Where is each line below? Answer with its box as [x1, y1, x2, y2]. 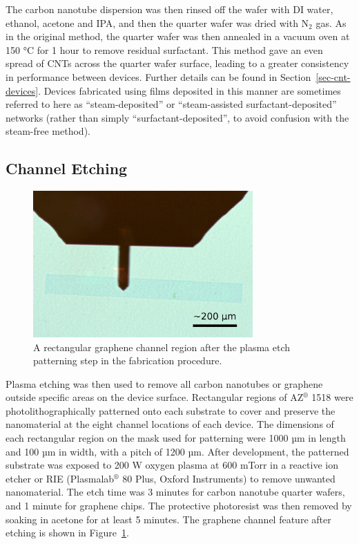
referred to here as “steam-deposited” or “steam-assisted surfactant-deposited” [6, 97, 337, 111]
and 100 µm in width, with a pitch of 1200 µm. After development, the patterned [6, 444, 349, 458]
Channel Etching [6, 158, 128, 179]
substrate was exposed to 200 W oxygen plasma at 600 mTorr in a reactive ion [6, 458, 338, 472]
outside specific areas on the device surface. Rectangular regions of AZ [6, 390, 304, 404]
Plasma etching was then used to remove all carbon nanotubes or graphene [6, 376, 323, 391]
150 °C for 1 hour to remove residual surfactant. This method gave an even [6, 42, 323, 57]
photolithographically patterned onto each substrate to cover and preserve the [6, 403, 336, 418]
